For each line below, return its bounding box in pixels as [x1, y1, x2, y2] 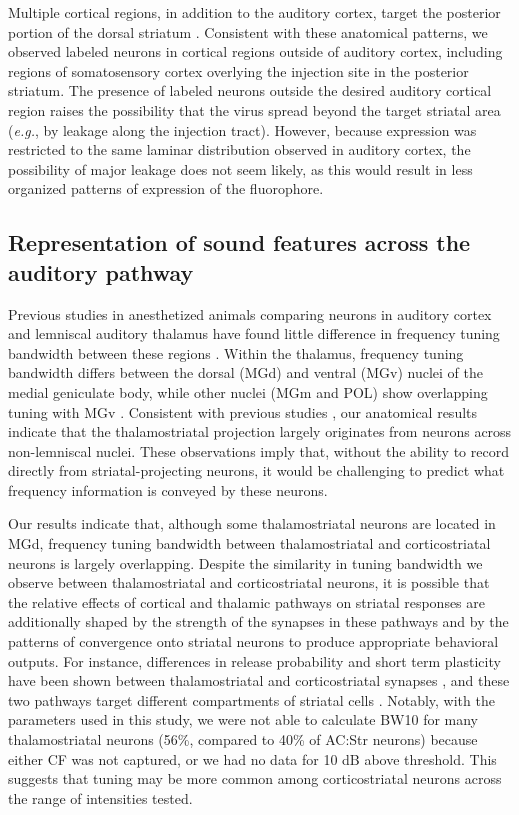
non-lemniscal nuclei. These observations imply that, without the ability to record [8, 440, 509, 461]
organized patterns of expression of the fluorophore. [8, 178, 324, 199]
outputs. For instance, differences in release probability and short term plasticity [8, 650, 501, 671]
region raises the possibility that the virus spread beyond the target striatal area [8, 99, 501, 120]
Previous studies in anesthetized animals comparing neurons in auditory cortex [8, 303, 492, 324]
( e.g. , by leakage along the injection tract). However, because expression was [8, 119, 477, 140]
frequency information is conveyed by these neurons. [8, 479, 328, 500]
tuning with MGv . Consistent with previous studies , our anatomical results [8, 401, 478, 422]
